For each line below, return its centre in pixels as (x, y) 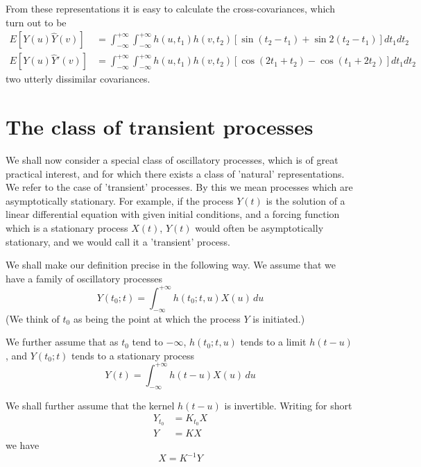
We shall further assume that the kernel (90, 405)
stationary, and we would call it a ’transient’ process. (118, 241)
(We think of (33, 318)
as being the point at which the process (157, 318)
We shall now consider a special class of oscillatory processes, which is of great (172, 159)
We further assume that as (62, 342)
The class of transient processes (160, 127)
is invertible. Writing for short (288, 405)
